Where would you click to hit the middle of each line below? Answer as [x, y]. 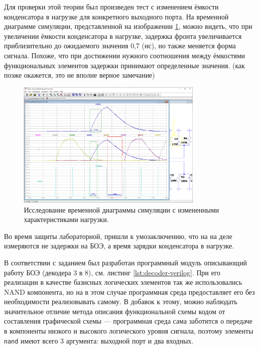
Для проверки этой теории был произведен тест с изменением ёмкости [111, 6]
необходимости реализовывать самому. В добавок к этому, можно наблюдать [121, 301]
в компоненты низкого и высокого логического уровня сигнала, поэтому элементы [129, 331]
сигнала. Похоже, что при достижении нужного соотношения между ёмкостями [125, 55]
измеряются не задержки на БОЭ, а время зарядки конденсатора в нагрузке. [119, 246]
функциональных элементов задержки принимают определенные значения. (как [125, 65]
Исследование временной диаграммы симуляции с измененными [122, 209]
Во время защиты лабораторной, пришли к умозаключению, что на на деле [118, 236]
